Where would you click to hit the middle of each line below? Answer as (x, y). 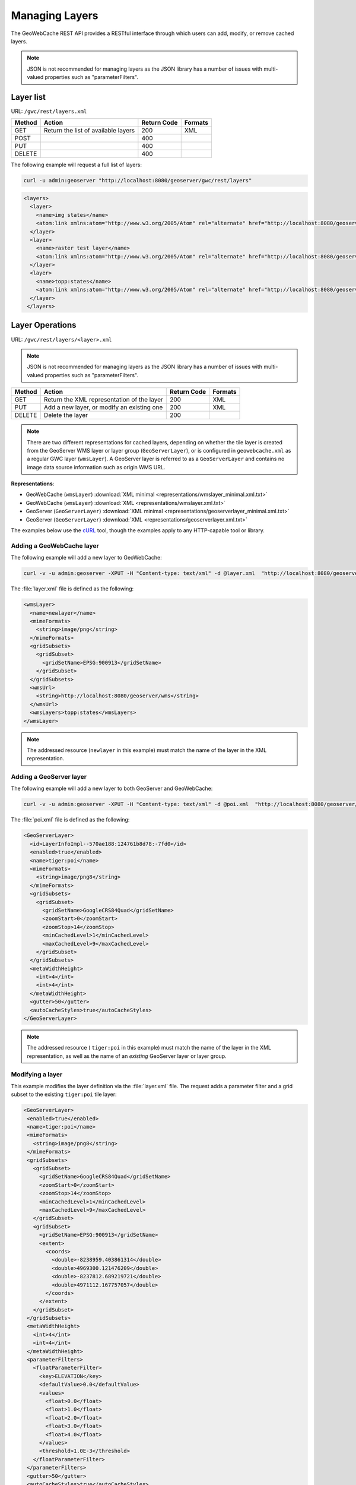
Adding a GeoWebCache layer (55, 545)
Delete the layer (66, 415)
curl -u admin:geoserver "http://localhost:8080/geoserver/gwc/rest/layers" (138, 181)
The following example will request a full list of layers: (77, 165)
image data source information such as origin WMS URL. (96, 467)
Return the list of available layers (89, 131)
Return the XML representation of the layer (103, 400)
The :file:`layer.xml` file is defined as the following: (72, 589)
